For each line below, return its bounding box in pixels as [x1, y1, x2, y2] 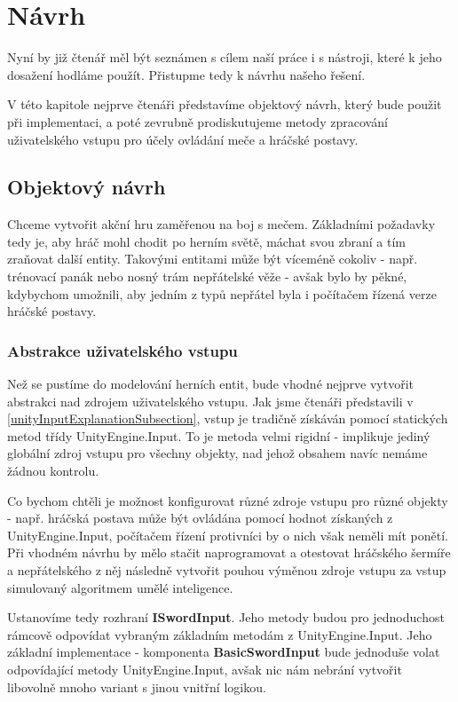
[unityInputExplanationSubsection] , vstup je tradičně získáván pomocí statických [7, 409, 448, 428]
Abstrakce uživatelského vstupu [7, 339, 238, 361]
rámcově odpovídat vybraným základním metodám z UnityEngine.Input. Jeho [7, 625, 432, 643]
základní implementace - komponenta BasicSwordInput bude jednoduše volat [7, 643, 440, 661]
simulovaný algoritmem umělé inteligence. [7, 578, 233, 596]
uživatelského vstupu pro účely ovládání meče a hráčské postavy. [7, 130, 359, 148]
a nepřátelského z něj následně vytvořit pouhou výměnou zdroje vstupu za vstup [7, 561, 446, 580]
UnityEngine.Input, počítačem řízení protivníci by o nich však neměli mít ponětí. [7, 525, 449, 544]
